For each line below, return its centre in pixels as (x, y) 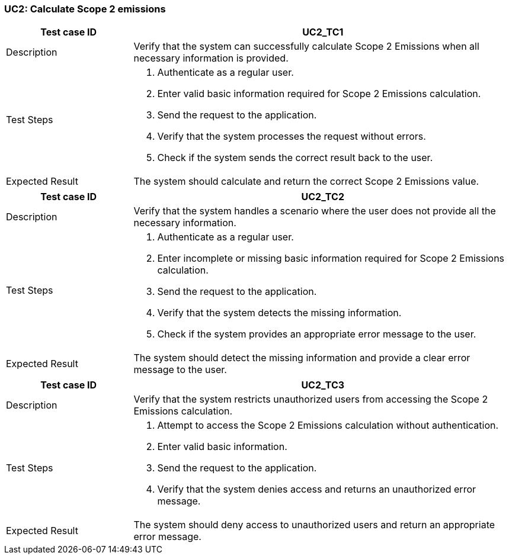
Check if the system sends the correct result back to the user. (295, 158)
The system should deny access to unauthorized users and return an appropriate (314, 525)
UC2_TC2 (323, 197)
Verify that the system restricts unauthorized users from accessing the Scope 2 (311, 399)
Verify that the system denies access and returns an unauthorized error (317, 489)
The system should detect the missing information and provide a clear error (302, 358)
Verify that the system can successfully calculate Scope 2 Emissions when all (306, 46)
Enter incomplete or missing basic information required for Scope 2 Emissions (331, 258)
